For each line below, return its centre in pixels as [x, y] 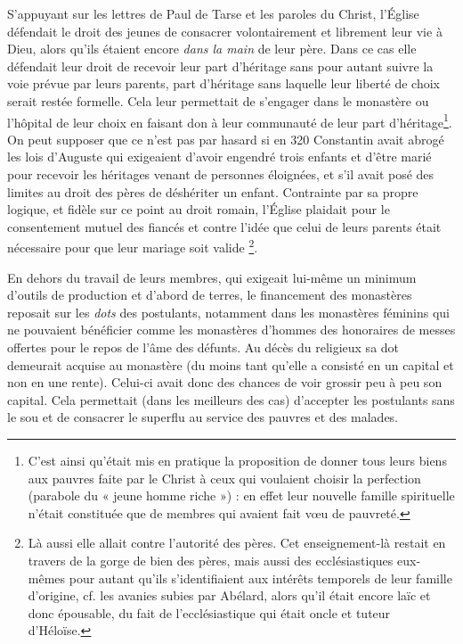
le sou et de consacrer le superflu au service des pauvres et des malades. [203, 417]
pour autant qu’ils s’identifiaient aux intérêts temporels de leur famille [260, 578]
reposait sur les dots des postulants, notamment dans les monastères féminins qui [228, 312]
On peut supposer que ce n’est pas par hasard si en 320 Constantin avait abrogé [226, 139]
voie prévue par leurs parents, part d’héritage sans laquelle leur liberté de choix [223, 83]
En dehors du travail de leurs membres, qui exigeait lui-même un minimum [212, 277]
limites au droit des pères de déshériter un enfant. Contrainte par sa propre [213, 191]
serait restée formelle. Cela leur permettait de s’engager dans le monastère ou [218, 100]
